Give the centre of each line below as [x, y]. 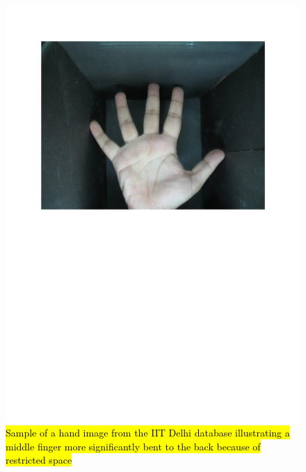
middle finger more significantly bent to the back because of [133, 446]
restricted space [39, 460]
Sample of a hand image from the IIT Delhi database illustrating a [148, 433]
